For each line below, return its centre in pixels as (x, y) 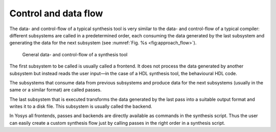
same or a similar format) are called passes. (55, 90)
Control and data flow (56, 13)
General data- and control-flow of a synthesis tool (75, 54)
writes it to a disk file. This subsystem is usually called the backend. (81, 106)
